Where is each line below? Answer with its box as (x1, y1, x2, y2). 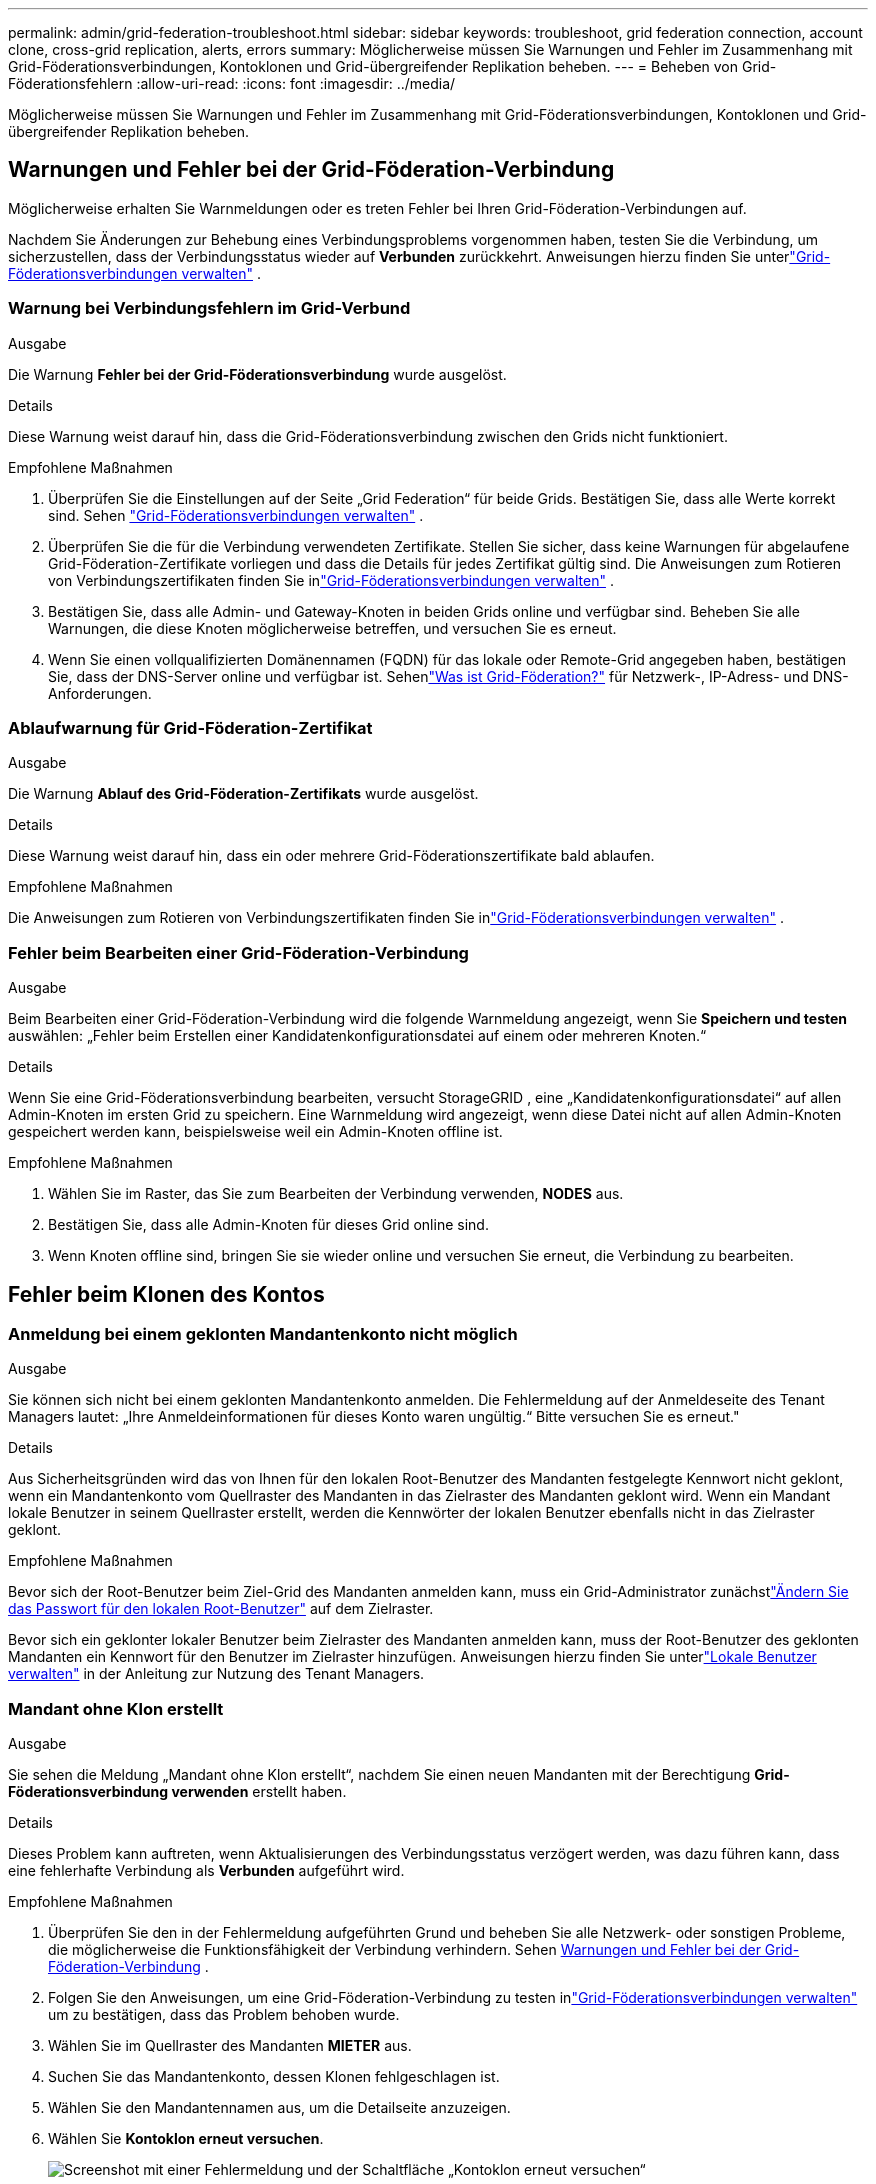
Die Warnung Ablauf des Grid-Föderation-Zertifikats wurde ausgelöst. (8, 785, 479, 803)
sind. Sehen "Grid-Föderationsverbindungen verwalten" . (48, 506, 424, 524)
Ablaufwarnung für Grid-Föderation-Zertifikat (8, 717, 373, 738)
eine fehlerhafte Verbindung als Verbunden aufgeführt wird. (8, 1862, 405, 1880)
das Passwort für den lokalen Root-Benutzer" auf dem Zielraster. (8, 1600, 434, 1618)
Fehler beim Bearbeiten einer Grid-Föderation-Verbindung (8, 942, 469, 963)
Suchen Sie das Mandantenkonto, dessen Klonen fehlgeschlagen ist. (48, 2068, 500, 2086)
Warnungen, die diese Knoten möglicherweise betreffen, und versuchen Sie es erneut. (48, 619, 617, 637)
